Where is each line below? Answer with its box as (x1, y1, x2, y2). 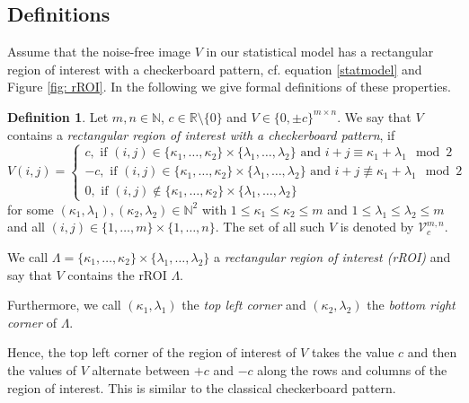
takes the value (311, 343, 394, 362)
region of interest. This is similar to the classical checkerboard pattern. (7, 378, 396, 397)
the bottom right (367, 295, 456, 314)
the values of (7, 360, 77, 379)
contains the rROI (67, 265, 167, 284)
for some (7, 199, 54, 218)
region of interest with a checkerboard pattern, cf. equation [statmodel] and (7, 59, 422, 78)
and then (407, 343, 457, 362)
